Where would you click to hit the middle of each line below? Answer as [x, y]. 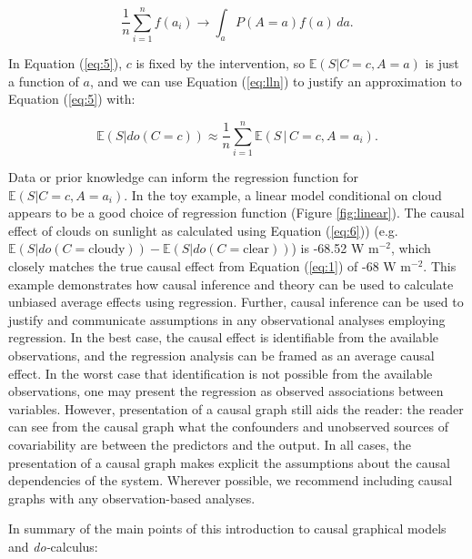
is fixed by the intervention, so [221, 63]
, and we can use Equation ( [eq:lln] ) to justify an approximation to [276, 81]
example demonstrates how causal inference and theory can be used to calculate [231, 284]
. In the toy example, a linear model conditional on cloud [283, 194]
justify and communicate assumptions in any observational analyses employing [227, 319]
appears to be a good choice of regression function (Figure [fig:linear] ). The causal [236, 213]
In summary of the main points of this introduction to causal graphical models [227, 529]
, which [411, 248]
